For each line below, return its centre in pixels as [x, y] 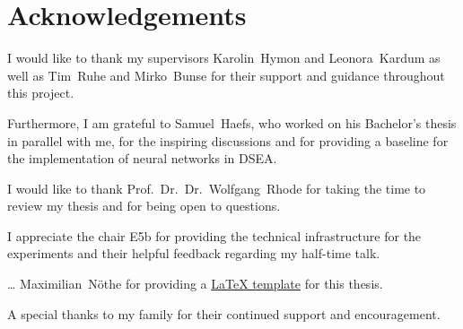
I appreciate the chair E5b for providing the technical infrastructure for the [214, 235]
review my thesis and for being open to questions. [144, 206]
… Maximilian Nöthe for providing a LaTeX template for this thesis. [195, 284]
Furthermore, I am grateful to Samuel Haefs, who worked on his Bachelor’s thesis [232, 122]
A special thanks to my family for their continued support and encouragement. [224, 313]
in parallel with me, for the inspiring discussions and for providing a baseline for [228, 140]
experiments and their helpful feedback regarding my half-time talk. [194, 253]
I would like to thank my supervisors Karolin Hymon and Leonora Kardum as [224, 58]
